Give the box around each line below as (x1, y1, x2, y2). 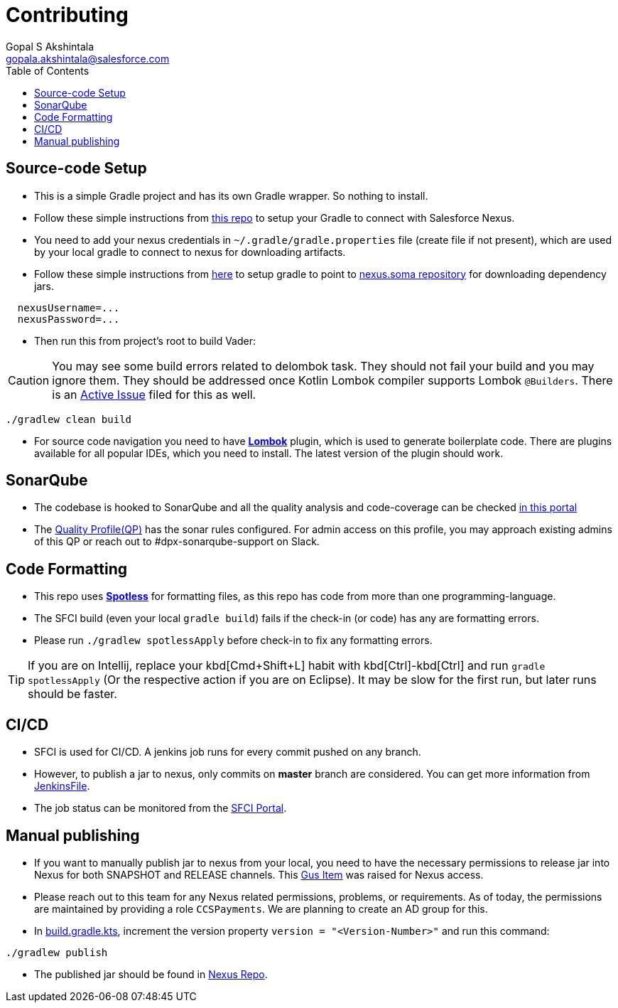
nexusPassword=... (17, 313, 120, 325)
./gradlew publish (6, 946, 108, 958)
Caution (8, 372, 50, 387)
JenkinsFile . (34, 780, 90, 793)
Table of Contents (6, 64, 90, 77)
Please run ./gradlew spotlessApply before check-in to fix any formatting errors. (34, 634, 433, 647)
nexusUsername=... (17, 301, 120, 313)
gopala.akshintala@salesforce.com (6, 52, 170, 65)
